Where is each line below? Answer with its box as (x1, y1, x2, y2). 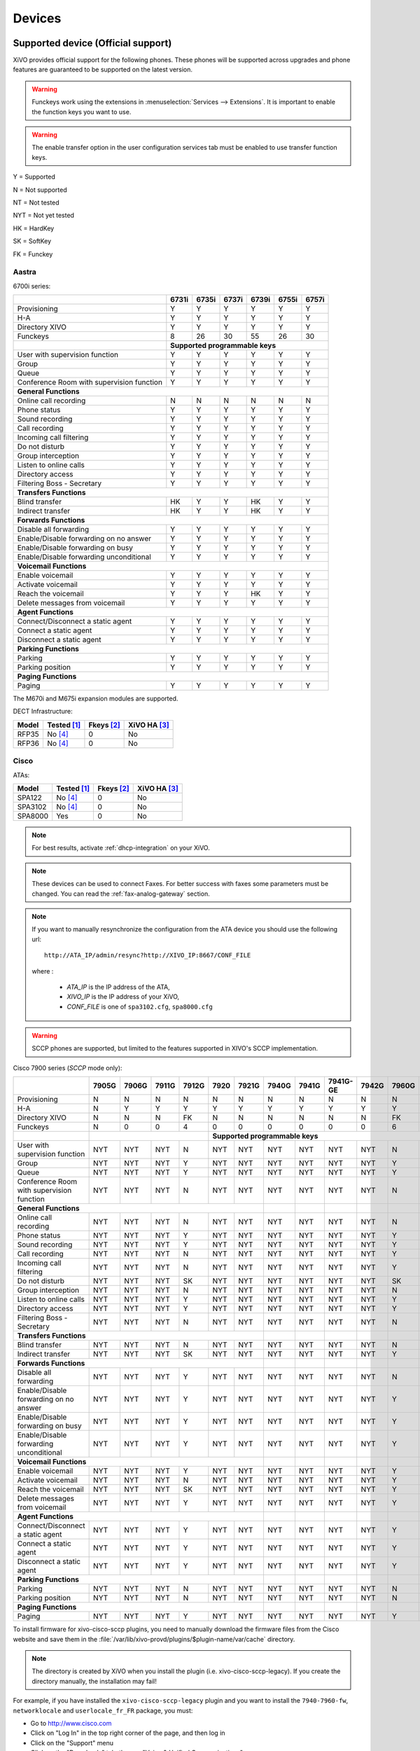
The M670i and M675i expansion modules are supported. (13, 694, 178, 703)
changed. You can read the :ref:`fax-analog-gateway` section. (31, 890, 210, 898)
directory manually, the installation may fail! (31, 1677, 157, 1685)
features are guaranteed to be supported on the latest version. (13, 65, 192, 74)
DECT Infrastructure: (13, 707, 73, 716)
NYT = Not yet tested (13, 211, 75, 220)
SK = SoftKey (13, 237, 52, 245)
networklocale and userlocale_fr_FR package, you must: (13, 1706, 193, 1715)
